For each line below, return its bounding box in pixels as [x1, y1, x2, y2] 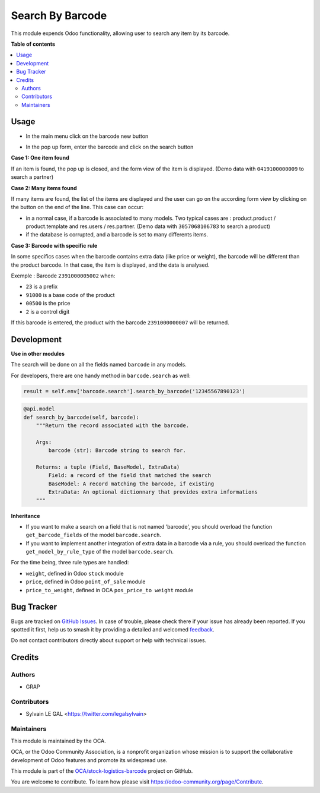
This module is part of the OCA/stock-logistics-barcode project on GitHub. [11, 767, 193, 775]
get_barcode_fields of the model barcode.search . [25, 532, 161, 539]
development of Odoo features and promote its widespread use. [11, 756, 168, 763]
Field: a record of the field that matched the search [48, 472, 212, 479]
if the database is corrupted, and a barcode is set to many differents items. [25, 231, 209, 238]
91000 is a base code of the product [25, 291, 115, 298]
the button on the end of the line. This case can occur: [11, 204, 144, 211]
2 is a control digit [25, 308, 70, 315]
